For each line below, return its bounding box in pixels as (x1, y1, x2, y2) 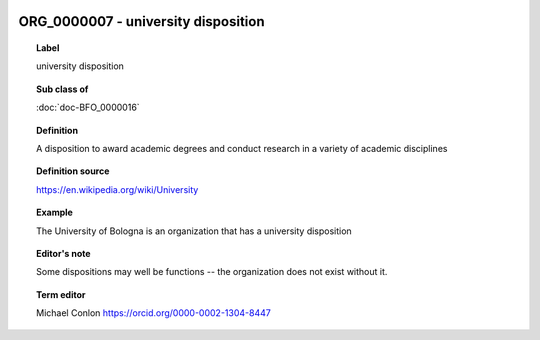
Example (36, 206, 74, 219)
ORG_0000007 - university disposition (18, 13, 265, 30)
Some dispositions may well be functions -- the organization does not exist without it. (36, 266, 388, 278)
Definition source (36, 165, 110, 177)
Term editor (36, 288, 86, 300)
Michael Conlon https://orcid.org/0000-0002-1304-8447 (36, 307, 272, 319)
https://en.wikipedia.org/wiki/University (36, 183, 199, 195)
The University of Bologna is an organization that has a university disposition (36, 225, 352, 237)
